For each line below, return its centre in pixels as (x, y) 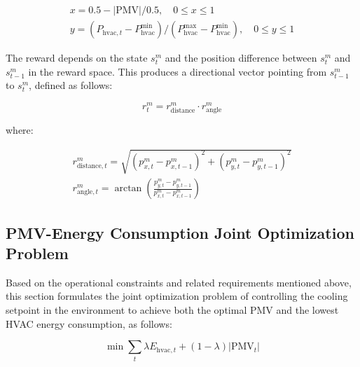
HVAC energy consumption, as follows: (89, 323)
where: (20, 130)
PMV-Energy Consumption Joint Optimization (180, 232)
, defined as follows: (71, 85)
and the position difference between (241, 58)
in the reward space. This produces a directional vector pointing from (178, 71)
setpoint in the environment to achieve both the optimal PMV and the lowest (172, 310)
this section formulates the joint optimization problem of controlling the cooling (177, 296)
